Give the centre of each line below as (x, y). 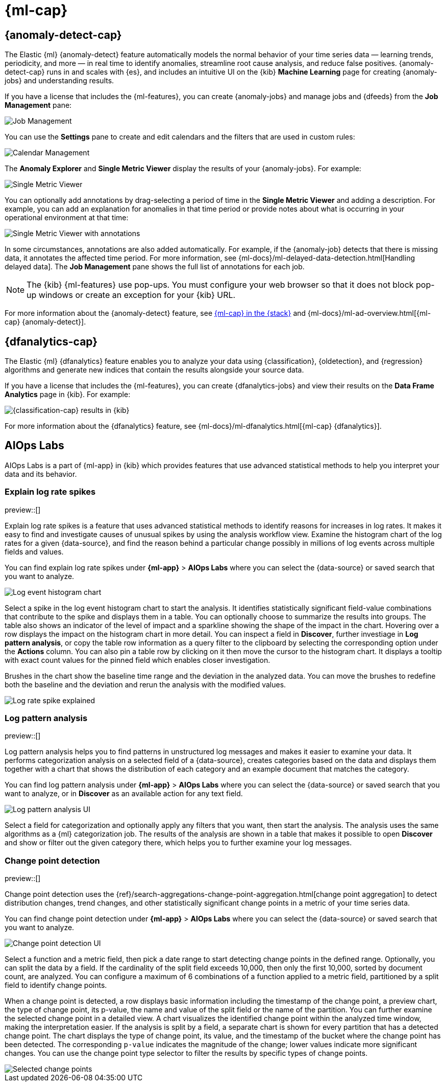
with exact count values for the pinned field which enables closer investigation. (138, 660)
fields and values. (34, 551)
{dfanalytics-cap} (51, 341)
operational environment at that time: (67, 218)
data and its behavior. (41, 474)
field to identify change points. (56, 985)
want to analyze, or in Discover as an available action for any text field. (124, 794)
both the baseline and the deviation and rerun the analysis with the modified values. (145, 684)
